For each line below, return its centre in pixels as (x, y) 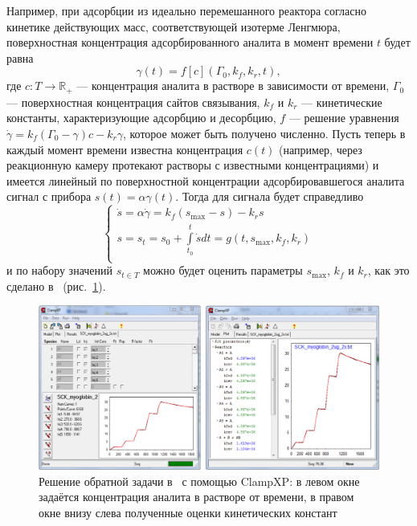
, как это (388, 270)
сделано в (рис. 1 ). (56, 285)
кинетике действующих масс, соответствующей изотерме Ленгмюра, (174, 26)
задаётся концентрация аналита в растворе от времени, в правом (196, 497)
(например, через (321, 149)
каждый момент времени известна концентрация (125, 149)
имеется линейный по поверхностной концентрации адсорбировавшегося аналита (206, 180)
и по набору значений (60, 270)
